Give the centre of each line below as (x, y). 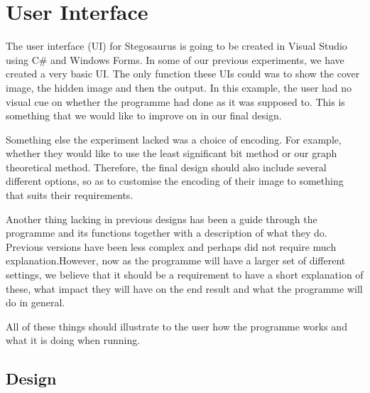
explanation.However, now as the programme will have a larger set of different (176, 260)
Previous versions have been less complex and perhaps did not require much (171, 246)
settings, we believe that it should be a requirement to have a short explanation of (185, 275)
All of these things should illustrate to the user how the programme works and (176, 326)
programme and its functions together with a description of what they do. (167, 233)
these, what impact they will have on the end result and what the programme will (184, 288)
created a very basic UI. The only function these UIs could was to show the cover (183, 74)
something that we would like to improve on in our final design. (144, 115)
